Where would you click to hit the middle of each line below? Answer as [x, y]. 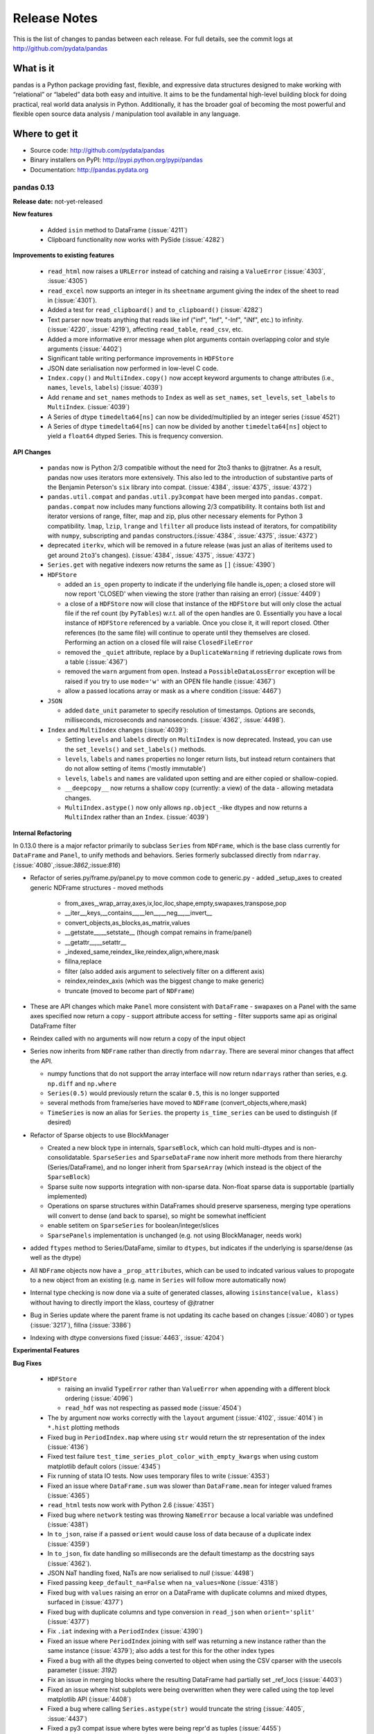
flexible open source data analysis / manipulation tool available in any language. [126, 114]
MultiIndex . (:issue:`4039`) [89, 407]
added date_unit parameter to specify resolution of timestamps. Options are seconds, [190, 710]
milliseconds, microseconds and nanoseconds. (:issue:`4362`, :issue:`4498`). [175, 720]
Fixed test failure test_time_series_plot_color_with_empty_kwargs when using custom [183, 1457]
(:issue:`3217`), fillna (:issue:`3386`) [81, 1325]
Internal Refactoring [42, 833]
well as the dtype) [56, 1257]
